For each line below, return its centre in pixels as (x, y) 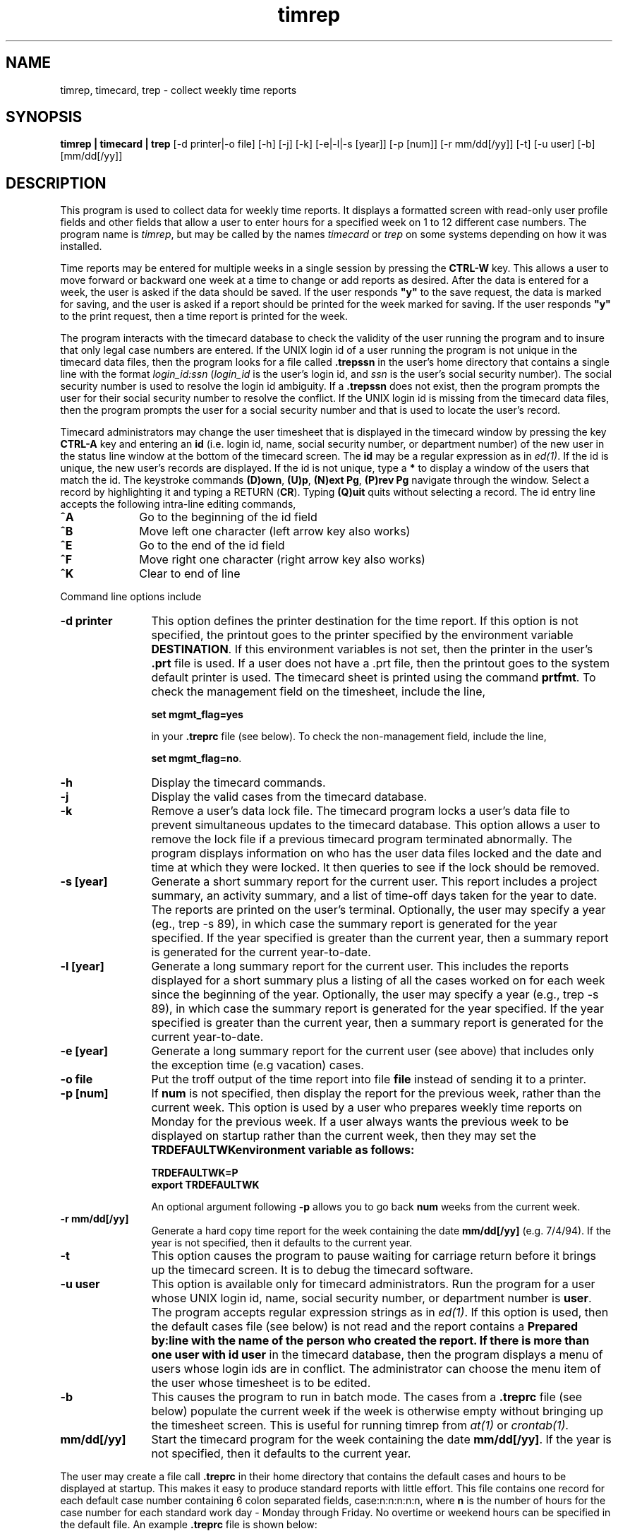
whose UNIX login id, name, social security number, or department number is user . (371, 1298)
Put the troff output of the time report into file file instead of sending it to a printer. (369, 1079)
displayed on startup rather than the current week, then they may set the (344, 1136)
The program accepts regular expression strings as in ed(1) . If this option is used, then (380, 1312)
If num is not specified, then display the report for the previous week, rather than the (376, 1094)
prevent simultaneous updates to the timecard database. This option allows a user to (376, 825)
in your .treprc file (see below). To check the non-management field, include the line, (349, 737)
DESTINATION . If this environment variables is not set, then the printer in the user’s (372, 649)
